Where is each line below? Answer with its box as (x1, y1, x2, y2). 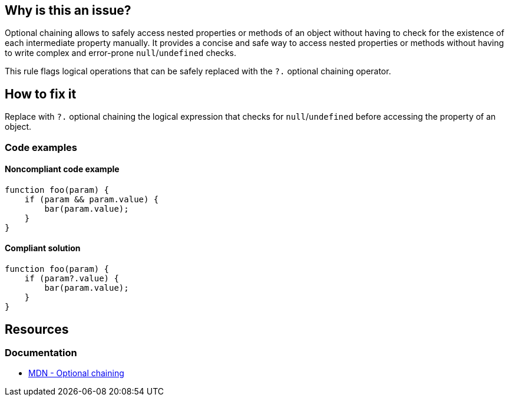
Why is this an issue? (5, 3, 131, 18)
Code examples (5, 141, 78, 153)
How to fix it (5, 86, 77, 101)
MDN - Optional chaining (28, 368, 124, 379)
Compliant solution (5, 243, 81, 254)
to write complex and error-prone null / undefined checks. (5, 48, 236, 58)
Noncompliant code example (5, 164, 120, 175)
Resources (5, 321, 69, 337)
